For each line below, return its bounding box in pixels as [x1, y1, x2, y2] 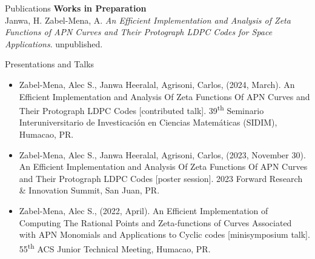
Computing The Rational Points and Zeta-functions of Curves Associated [19, 216, 292, 229]
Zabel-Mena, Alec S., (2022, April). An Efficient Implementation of [19, 204, 268, 217]
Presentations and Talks [5, 58, 94, 70]
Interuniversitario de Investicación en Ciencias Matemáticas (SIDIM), [19, 116, 277, 129]
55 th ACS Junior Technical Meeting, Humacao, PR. [19, 240, 211, 255]
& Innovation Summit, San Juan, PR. [19, 184, 160, 197]
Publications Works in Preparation [5, 2, 147, 14]
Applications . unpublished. [5, 37, 103, 50]
